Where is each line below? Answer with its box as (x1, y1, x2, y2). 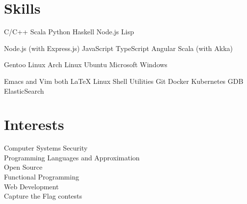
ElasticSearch (4, 85, 44, 96)
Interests (4, 114, 64, 134)
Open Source (4, 162, 43, 172)
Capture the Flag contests (4, 191, 82, 201)
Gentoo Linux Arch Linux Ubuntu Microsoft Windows (4, 59, 167, 70)
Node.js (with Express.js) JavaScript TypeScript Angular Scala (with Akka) (4, 43, 233, 53)
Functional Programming (4, 172, 79, 181)
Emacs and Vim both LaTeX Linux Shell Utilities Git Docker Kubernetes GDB (4, 76, 244, 86)
